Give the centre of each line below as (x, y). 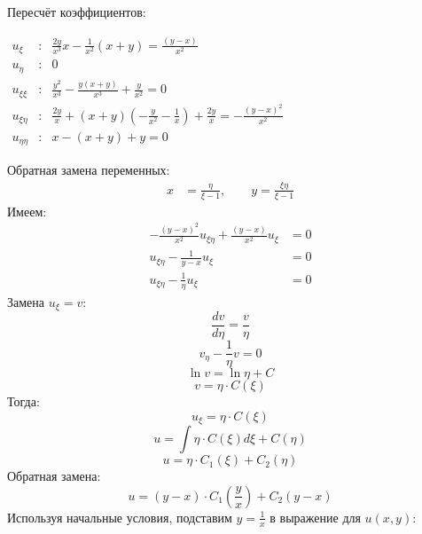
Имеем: (27, 211)
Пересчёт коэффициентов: (77, 12)
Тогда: (23, 401)
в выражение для (315, 517)
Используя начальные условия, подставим (120, 517)
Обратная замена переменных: (89, 170)
